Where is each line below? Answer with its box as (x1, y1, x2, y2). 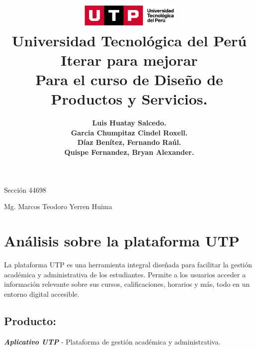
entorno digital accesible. (4, 288, 80, 299)
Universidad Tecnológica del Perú (11, 30, 247, 50)
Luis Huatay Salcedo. (92, 117, 167, 128)
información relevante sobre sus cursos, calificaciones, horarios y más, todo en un (4, 279, 250, 289)
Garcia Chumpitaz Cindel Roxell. (71, 127, 188, 137)
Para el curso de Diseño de (35, 69, 223, 90)
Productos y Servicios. (51, 89, 208, 109)
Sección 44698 (4, 184, 46, 195)
